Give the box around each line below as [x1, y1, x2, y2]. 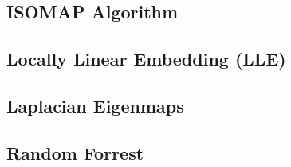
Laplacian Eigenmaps [6, 93, 184, 117]
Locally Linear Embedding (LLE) [6, 46, 286, 71]
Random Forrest [6, 140, 144, 165]
